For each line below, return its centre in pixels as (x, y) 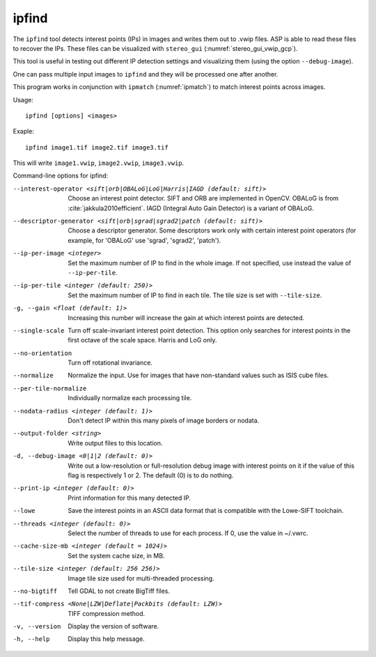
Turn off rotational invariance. (110, 363)
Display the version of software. (113, 626)
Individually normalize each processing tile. (130, 398)
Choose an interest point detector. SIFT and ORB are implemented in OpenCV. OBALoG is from (203, 198)
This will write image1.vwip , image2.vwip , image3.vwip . (99, 163)
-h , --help (31, 639)
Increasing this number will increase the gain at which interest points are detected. (186, 317)
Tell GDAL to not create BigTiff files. (119, 591)
